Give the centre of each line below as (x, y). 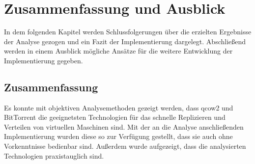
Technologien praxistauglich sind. (54, 155)
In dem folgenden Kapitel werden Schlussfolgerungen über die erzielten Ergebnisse (128, 32)
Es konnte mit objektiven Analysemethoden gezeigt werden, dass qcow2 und (119, 107)
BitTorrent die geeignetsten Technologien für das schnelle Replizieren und (115, 117)
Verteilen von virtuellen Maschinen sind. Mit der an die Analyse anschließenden (124, 126)
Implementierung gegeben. (43, 60)
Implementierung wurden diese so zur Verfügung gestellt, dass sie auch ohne (118, 136)
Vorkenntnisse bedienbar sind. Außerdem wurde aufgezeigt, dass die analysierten (125, 146)
